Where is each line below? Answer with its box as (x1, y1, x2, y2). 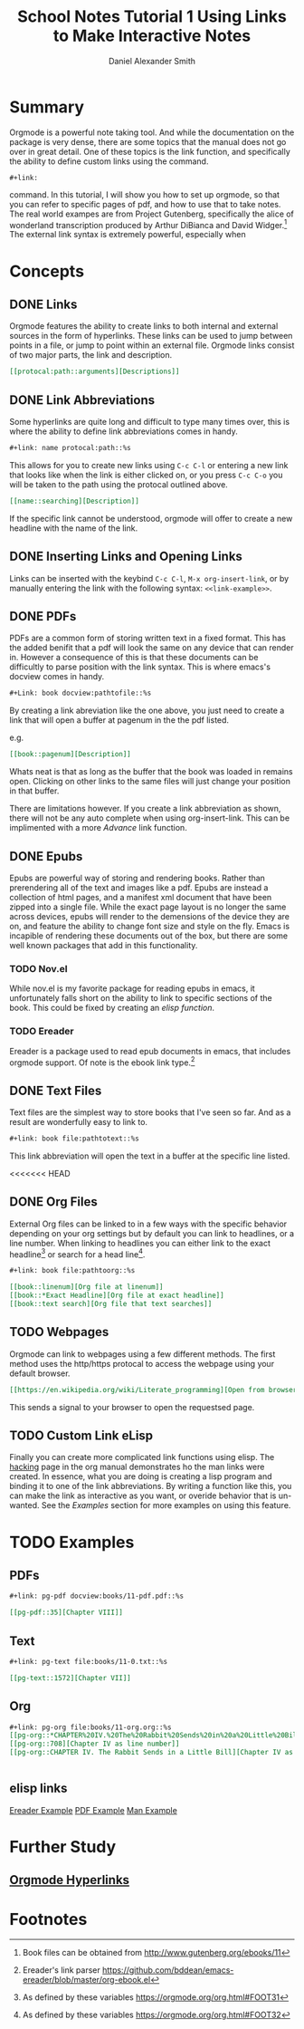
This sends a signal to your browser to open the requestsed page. (9, 1401, 255, 1412)
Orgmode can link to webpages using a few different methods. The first (9, 1348, 276, 1360)
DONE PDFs (9, 609, 77, 624)
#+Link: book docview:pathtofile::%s (9, 688, 152, 698)
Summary (9, 97, 84, 117)
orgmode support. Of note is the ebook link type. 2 (9, 1055, 195, 1068)
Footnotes (9, 1909, 88, 1929)
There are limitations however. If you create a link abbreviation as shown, (9, 803, 281, 814)
